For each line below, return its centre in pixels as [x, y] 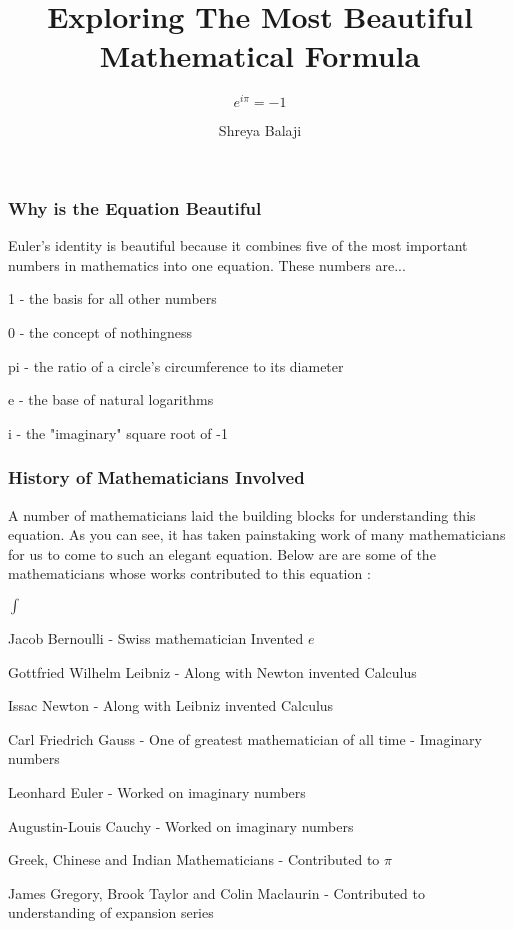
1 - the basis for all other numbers [112, 298]
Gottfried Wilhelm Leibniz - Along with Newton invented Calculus [212, 671]
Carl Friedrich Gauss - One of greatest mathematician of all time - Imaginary [245, 738]
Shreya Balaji [260, 130]
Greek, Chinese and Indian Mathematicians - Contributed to [194, 859]
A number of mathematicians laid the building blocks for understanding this [242, 514]
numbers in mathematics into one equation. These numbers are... [207, 264]
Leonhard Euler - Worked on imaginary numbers [157, 792]
